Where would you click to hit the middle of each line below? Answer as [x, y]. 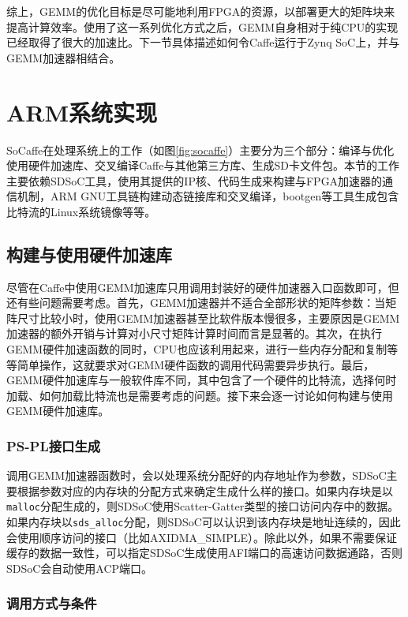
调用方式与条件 [52, 603]
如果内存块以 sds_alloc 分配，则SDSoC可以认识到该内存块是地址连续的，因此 [204, 522]
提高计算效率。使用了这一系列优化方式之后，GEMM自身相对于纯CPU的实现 [202, 26]
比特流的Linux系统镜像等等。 [81, 211]
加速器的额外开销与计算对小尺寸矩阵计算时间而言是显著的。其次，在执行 [194, 333]
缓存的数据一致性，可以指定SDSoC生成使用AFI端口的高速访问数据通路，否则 [205, 553]
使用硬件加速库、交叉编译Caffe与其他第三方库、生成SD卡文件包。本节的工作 [203, 165]
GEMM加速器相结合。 [64, 57]
